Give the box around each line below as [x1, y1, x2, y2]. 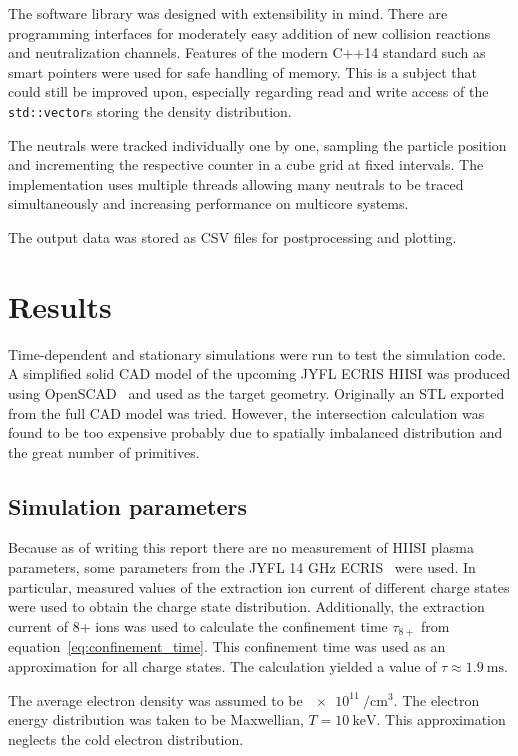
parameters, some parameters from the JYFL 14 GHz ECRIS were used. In [8, 557, 476, 578]
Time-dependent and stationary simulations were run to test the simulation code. [8, 343, 506, 364]
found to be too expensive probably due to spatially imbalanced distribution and [8, 422, 503, 443]
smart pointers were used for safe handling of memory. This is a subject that [8, 61, 477, 82]
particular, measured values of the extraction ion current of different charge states [8, 576, 510, 597]
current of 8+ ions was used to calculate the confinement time [8, 615, 388, 636]
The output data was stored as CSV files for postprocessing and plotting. [8, 227, 457, 247]
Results [8, 285, 112, 326]
